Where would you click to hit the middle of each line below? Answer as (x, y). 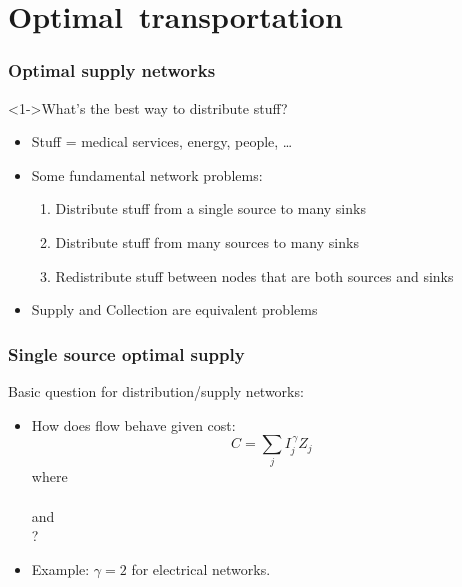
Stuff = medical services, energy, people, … (162, 141)
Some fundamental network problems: (147, 174)
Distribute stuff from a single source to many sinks (210, 208)
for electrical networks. (201, 568)
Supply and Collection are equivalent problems (174, 309)
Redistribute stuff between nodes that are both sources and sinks (254, 275)
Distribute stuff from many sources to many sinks (207, 241)
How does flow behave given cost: (133, 424)
